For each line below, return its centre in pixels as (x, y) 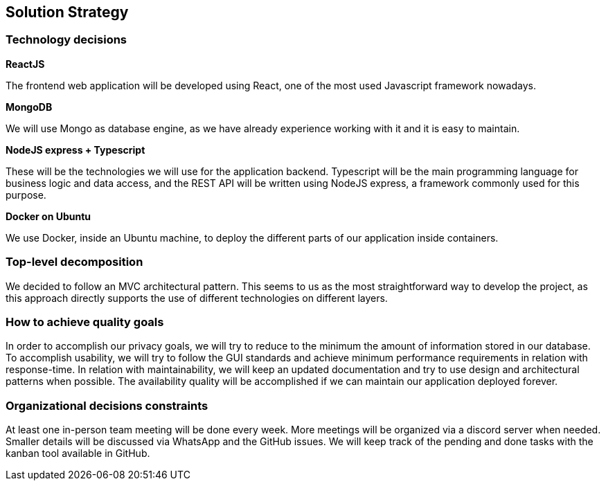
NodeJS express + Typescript (75, 150)
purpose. (26, 195)
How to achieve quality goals (85, 322)
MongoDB (29, 107)
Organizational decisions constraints (107, 405)
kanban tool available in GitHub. (78, 453)
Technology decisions (66, 40)
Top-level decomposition (74, 262)
